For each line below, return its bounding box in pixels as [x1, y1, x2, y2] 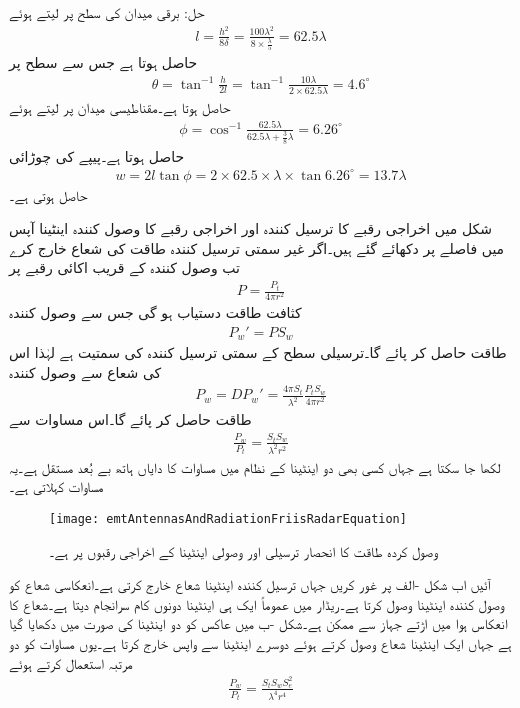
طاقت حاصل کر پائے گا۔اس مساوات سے [9, 409, 252, 430]
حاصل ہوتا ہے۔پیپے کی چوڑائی [9, 145, 185, 166]
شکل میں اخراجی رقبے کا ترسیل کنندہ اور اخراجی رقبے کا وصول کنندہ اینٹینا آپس [9, 218, 492, 239]
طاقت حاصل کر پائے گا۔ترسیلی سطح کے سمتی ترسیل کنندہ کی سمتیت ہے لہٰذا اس [9, 342, 507, 363]
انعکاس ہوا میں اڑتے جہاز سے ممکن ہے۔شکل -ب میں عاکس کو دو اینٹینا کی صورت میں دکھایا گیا [9, 613, 508, 634]
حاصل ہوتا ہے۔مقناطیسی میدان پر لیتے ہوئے [9, 96, 231, 117]
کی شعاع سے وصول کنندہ [9, 361, 162, 382]
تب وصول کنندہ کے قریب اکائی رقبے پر [9, 257, 240, 278]
